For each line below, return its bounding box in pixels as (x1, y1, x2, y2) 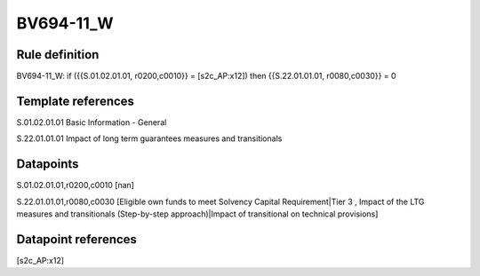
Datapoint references (16, 232, 138, 247)
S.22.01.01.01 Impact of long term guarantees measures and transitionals (16, 133, 283, 144)
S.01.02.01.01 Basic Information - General (16, 116, 167, 128)
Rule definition (16, 47, 100, 62)
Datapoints (16, 156, 79, 172)
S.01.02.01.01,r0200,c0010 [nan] (16, 180, 135, 191)
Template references (16, 93, 135, 108)
